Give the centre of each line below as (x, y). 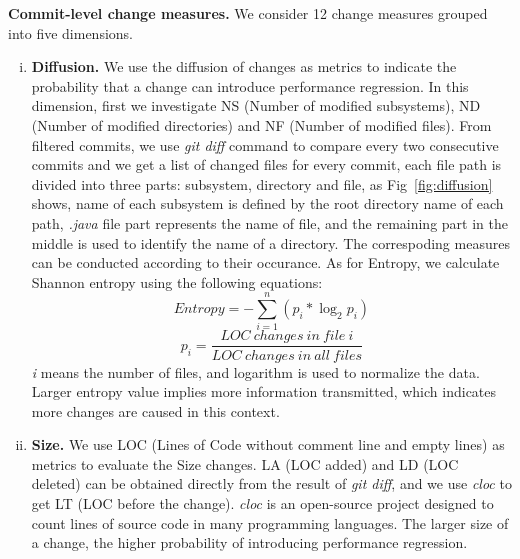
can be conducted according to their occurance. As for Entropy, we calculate (265, 262)
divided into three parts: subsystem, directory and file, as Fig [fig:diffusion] (262, 183)
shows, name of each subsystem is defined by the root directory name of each (267, 203)
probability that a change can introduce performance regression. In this (250, 85)
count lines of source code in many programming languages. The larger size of (270, 522)
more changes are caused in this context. (155, 410)
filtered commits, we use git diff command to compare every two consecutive (265, 144)
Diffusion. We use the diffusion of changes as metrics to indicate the (244, 66)
